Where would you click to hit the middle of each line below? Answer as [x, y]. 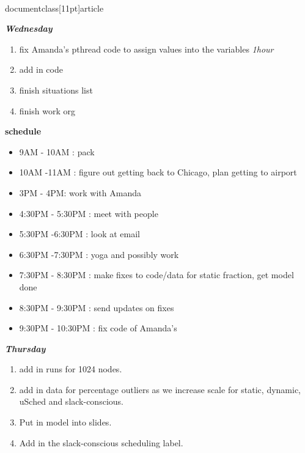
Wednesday [29, 28]
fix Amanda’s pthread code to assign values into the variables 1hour [146, 49]
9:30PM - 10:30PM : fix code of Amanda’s [98, 328]
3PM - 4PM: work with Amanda [80, 192]
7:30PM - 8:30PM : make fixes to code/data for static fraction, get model [156, 275]
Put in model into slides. [65, 422]
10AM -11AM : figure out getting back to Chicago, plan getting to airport [158, 172]
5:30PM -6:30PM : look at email [79, 234]
